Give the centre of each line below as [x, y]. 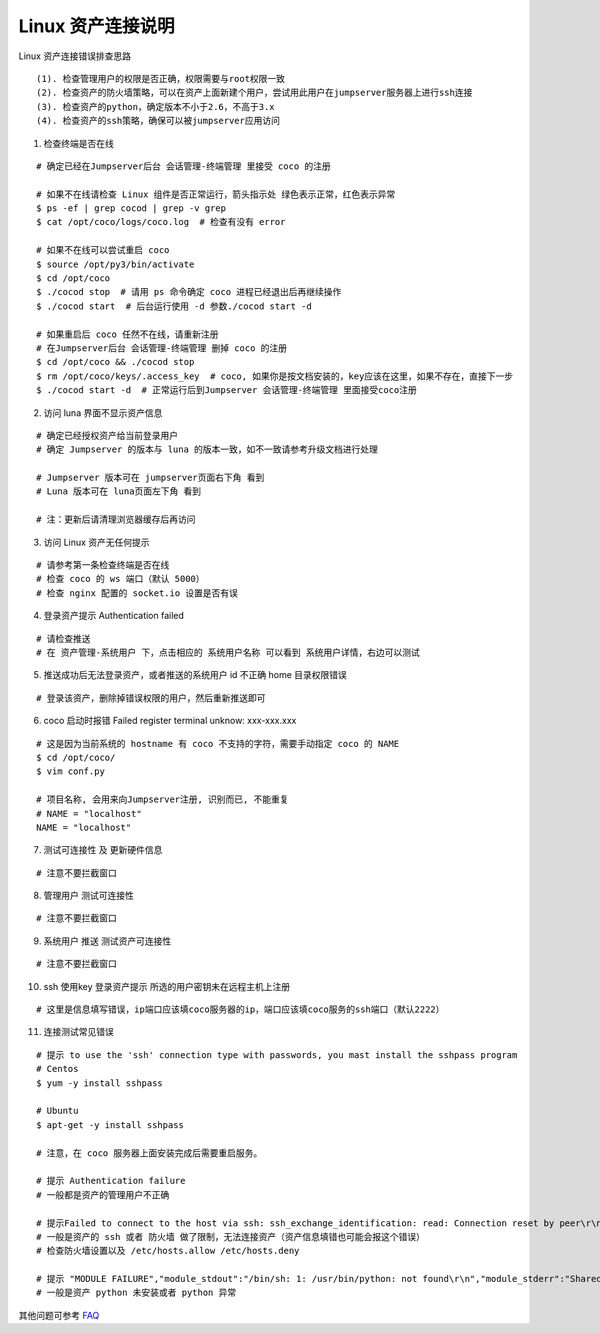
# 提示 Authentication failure [111, 1181]
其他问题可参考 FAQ [59, 1315]
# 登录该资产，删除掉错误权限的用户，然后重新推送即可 [151, 698]
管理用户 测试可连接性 [88, 896]
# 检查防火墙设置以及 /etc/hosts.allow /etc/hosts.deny [168, 1251]
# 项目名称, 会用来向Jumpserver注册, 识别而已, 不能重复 [162, 799]
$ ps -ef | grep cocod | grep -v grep [131, 208]
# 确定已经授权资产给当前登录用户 [107, 435]
